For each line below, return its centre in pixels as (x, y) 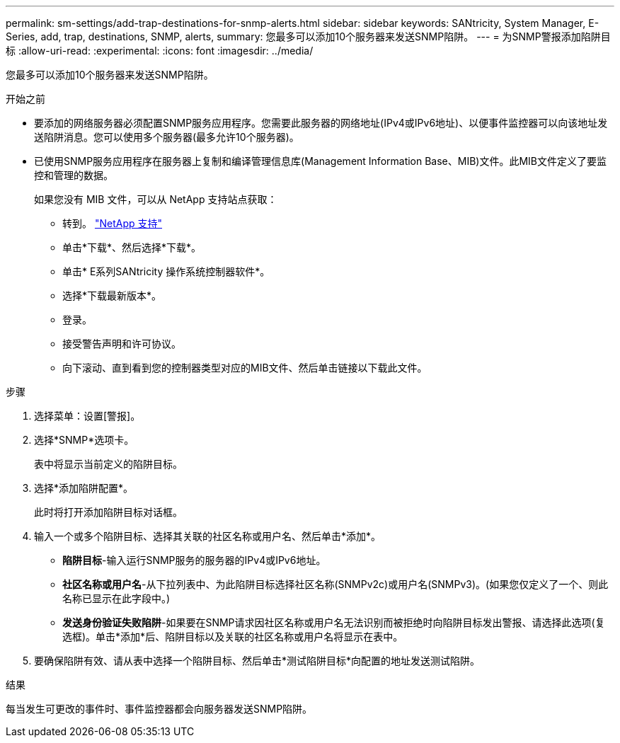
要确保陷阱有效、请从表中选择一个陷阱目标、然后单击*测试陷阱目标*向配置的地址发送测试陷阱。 (257, 661)
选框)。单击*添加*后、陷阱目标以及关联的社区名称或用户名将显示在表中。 (233, 637)
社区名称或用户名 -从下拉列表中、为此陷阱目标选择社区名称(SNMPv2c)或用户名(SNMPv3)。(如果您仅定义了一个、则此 (335, 584)
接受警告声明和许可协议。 (122, 344)
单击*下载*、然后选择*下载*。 (132, 247)
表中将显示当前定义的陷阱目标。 (108, 464)
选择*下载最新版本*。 (112, 295)
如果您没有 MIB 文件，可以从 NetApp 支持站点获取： (156, 199)
